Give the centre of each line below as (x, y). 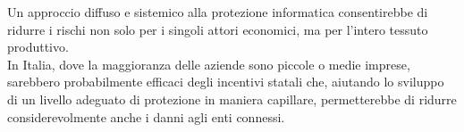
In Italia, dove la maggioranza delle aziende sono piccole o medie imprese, (209, 64)
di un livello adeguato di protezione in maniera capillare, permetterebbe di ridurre (232, 99)
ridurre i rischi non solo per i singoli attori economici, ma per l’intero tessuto (218, 29)
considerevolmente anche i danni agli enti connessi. (146, 116)
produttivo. (38, 47)
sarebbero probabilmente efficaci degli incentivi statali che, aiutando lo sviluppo (226, 82)
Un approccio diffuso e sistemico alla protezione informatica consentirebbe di (218, 12)
